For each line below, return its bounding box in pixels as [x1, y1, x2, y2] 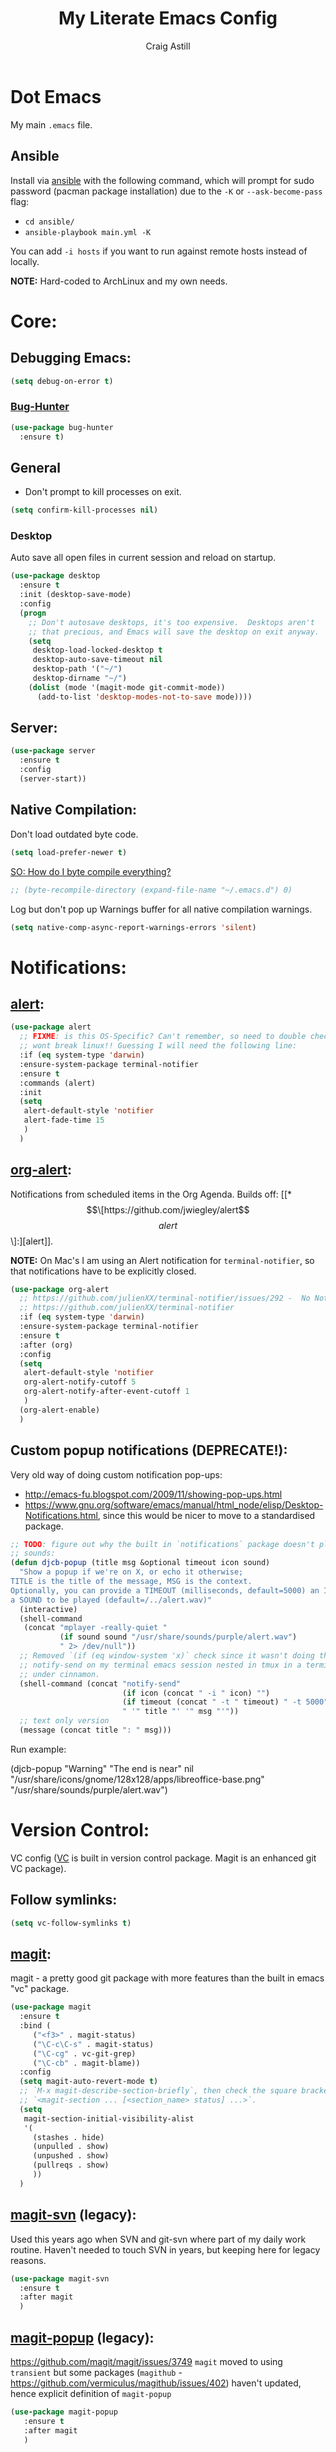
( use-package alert [10, 1022, 92, 1032]
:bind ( [19, 2021, 52, 2031]
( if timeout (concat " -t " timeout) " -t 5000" [121, 1697, 329, 1707]
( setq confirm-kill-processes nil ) [10, 505, 159, 516]
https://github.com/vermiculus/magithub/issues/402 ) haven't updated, [10, 2377, 302, 2389]
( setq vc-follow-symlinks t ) [10, 1918, 132, 1928]
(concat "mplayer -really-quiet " [23, 1623, 168, 1633]
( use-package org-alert [10, 1284, 110, 1294]
